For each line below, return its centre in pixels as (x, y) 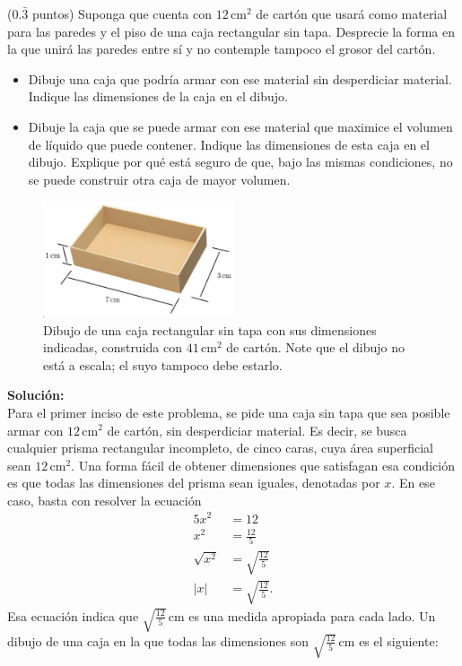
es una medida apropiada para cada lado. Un (312, 615)
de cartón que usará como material (352, 13)
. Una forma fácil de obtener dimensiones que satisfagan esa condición (263, 465)
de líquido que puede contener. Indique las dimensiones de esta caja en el (229, 144)
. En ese (413, 483)
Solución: (36, 395)
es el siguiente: (399, 640)
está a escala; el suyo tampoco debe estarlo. (163, 364)
